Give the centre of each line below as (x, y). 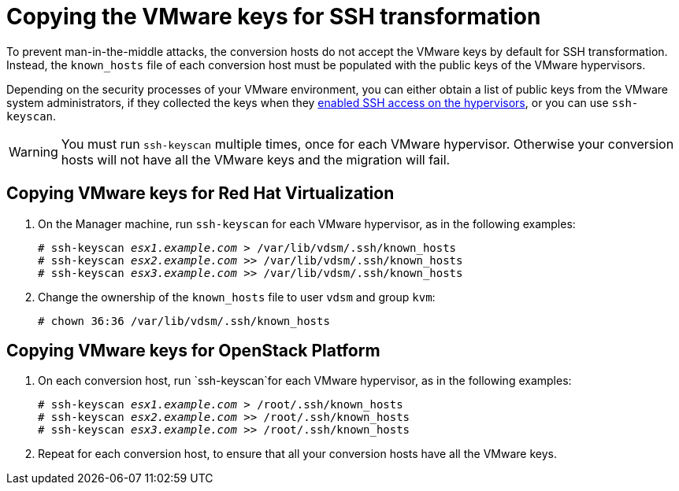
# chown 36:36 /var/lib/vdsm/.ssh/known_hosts (184, 321)
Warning (33, 151)
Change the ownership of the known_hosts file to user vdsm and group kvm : (237, 297)
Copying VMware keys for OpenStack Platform (193, 351)
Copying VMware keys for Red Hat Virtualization (200, 194)
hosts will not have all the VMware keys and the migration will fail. (256, 159)
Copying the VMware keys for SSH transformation (274, 17)
